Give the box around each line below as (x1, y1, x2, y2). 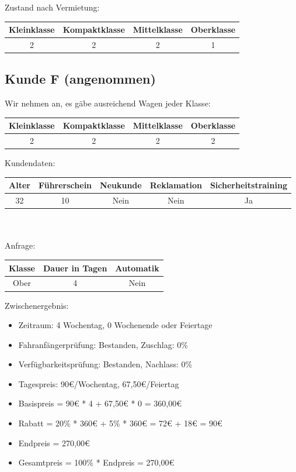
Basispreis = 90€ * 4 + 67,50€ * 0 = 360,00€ (18, 397, 182, 409)
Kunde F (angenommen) (5, 70, 156, 88)
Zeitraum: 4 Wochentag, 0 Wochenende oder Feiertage (18, 319, 213, 331)
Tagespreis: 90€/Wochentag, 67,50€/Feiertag (18, 377, 179, 390)
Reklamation (149, 179, 202, 191)
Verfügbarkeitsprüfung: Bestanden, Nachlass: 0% (18, 358, 193, 370)
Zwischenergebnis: (5, 299, 69, 311)
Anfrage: (5, 239, 36, 251)
